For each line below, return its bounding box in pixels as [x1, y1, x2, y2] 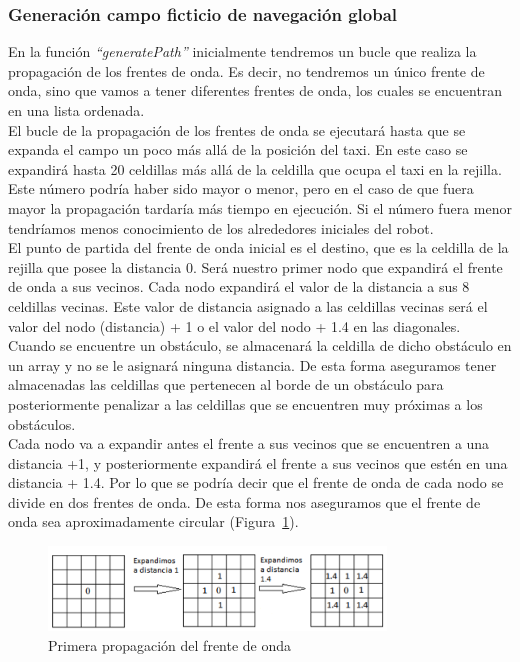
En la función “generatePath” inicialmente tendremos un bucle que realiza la [8, 41, 477, 62]
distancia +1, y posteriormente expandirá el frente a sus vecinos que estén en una [8, 452, 508, 473]
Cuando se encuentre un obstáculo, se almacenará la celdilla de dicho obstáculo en [8, 335, 512, 356]
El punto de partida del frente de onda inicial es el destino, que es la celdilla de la [8, 237, 509, 258]
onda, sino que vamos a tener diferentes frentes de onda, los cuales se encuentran [8, 80, 503, 101]
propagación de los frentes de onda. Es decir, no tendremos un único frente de [8, 60, 485, 81]
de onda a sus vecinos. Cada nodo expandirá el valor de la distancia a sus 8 [8, 276, 470, 297]
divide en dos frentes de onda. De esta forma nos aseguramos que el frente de [8, 491, 481, 512]
